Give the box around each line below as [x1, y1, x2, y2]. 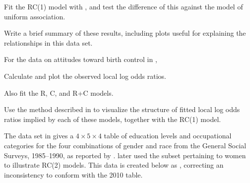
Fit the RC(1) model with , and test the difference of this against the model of [4, 1, 243, 11]
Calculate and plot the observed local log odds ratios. [4, 70, 166, 81]
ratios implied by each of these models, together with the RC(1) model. [4, 114, 221, 124]
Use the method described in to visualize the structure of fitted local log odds [4, 104, 240, 115]
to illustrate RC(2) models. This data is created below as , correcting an [4, 160, 224, 170]
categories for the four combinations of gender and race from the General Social [4, 140, 247, 150]
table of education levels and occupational [104, 130, 232, 141]
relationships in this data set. [4, 37, 93, 48]
